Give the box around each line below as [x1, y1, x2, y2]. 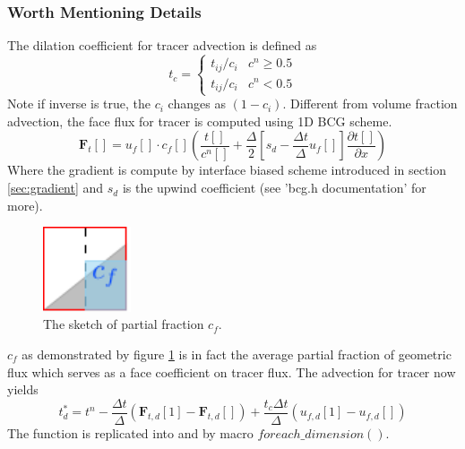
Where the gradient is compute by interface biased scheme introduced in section [7, 160, 447, 179]
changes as [168, 94, 226, 113]
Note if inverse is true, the [7, 94, 151, 113]
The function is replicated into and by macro [7, 423, 254, 442]
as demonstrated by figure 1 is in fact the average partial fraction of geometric [22, 344, 452, 363]
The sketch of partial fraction [43, 315, 204, 333]
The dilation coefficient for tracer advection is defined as [7, 36, 317, 55]
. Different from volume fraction [282, 94, 458, 113]
